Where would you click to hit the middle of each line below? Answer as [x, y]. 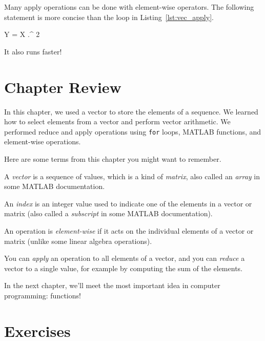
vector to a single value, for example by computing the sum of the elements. [123, 268]
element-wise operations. [43, 141]
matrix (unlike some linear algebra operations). [78, 241]
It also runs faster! [33, 51]
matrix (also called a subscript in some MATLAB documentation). [108, 213]
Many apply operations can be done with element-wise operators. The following [129, 7]
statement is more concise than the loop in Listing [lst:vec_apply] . [109, 17]
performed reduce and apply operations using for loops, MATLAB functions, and [133, 131]
